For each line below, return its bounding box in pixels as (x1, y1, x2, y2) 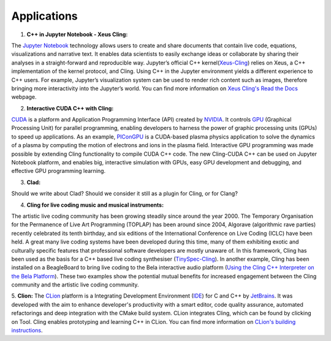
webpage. (11, 93, 37, 101)
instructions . (11, 327, 43, 334)
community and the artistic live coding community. (11, 281, 139, 288)
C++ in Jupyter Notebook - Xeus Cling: (26, 31, 128, 38)
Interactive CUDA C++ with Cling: (26, 104, 114, 112)
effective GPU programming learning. (11, 167, 106, 175)
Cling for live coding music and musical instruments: (26, 201, 164, 209)
